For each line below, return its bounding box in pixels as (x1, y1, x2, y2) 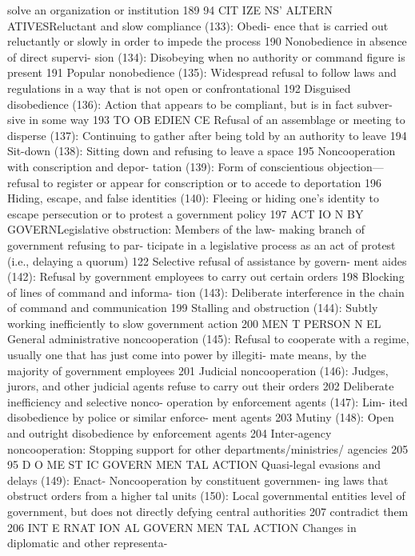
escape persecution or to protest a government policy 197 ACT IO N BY (7, 205, 364, 222)
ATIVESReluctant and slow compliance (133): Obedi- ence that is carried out (7, 17, 389, 34)
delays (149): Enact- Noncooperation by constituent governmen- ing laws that (7, 471, 389, 488)
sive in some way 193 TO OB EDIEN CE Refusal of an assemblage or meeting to (7, 111, 405, 128)
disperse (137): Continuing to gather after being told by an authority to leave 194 (7, 126, 407, 143)
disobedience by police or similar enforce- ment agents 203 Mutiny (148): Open (7, 409, 394, 426)
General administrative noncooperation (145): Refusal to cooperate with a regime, (7, 330, 409, 347)
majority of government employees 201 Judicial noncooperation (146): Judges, (7, 362, 389, 378)
